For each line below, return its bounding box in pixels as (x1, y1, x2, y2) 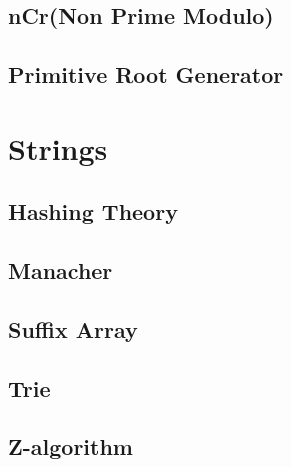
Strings (8, 127, 108, 168)
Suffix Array (8, 313, 138, 344)
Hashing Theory (8, 196, 178, 227)
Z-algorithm (8, 431, 133, 462)
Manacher (8, 255, 113, 286)
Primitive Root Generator (8, 59, 284, 90)
